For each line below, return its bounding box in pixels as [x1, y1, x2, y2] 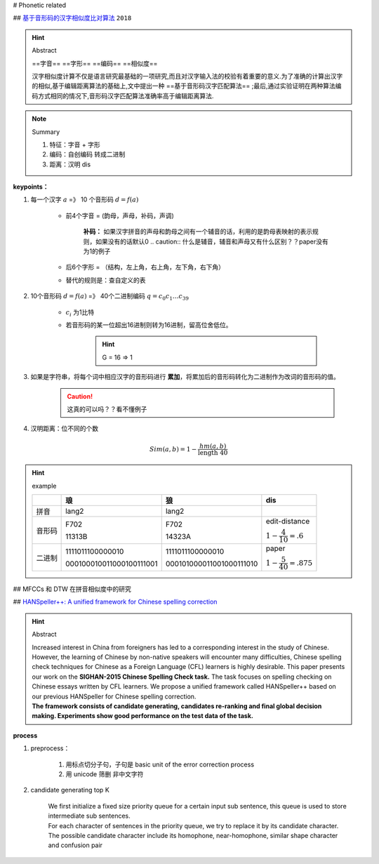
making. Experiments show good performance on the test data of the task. [32, 712, 254, 720]
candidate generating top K [30, 786, 110, 795]
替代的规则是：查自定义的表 [65, 276, 146, 284]
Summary [32, 127, 60, 136]
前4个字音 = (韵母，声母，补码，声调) [65, 211, 175, 220]
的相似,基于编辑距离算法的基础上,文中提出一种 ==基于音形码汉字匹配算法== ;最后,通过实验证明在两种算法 [32, 81, 336, 91]
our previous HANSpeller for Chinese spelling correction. [32, 692, 197, 700]
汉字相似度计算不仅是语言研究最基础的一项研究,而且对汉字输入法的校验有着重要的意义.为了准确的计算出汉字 [32, 72, 343, 80]
